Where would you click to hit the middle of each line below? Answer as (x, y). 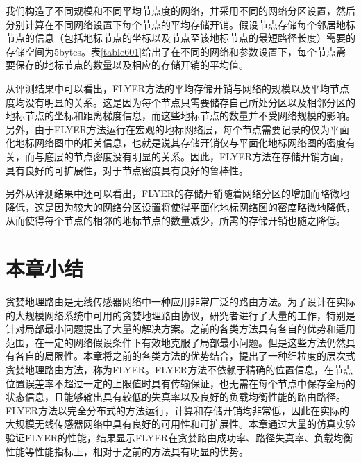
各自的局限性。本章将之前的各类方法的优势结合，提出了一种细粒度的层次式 (185, 356)
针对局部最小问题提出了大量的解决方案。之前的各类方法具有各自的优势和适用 (180, 329)
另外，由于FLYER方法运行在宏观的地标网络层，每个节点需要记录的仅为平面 (178, 129)
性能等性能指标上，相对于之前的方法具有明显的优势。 (127, 451)
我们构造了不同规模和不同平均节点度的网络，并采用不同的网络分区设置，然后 (180, 10)
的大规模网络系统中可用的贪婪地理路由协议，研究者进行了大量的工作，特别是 (180, 315)
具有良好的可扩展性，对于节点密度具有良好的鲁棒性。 (127, 170)
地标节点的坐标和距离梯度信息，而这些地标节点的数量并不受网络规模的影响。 (180, 116)
